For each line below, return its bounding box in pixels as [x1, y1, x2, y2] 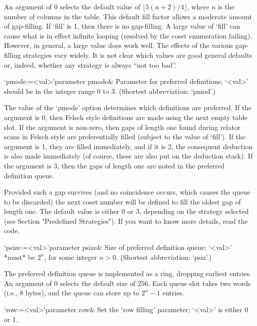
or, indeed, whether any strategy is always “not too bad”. [4, 59, 177, 70]
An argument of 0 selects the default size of [4, 278, 135, 288]
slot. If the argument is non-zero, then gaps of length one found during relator [4, 122, 241, 132]
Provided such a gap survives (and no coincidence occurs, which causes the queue [4, 187, 251, 197]
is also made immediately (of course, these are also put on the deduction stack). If [4, 151, 253, 161]
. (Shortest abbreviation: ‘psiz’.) [116, 251, 212, 262]
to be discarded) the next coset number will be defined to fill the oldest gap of [4, 196, 241, 206]
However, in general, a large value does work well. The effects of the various [4, 40, 233, 50]
